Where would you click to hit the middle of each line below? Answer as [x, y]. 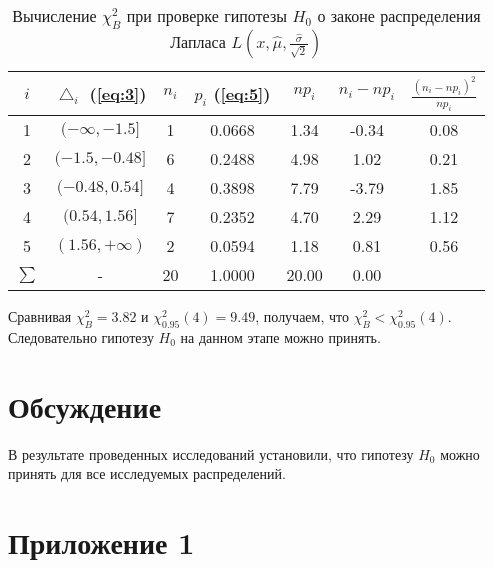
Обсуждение [85, 405]
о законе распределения [399, 15]
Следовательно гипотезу [81, 336]
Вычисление [54, 15]
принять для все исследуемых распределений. [147, 473]
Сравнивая [40, 316]
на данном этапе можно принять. [280, 336]
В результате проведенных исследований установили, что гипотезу [211, 453]
